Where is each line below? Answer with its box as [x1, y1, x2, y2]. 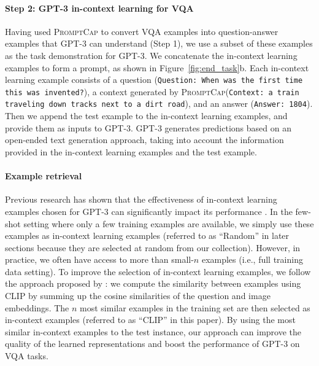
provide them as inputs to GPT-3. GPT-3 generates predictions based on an [5, 121, 291, 134]
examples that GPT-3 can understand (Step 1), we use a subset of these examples [5, 37, 313, 50]
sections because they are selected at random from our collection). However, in [5, 241, 301, 254]
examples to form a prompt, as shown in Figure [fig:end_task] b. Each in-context [5, 61, 309, 74]
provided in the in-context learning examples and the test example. [5, 145, 257, 158]
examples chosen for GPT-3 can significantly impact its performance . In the [5, 204, 293, 217]
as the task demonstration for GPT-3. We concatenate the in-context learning [5, 49, 298, 61]
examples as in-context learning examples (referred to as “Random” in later [5, 229, 290, 242]
